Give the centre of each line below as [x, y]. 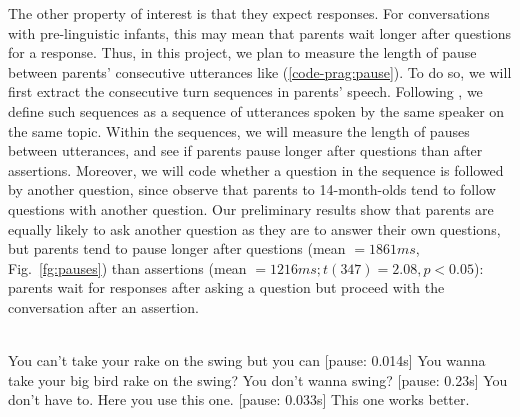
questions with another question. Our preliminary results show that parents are [251, 208]
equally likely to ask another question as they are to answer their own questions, [254, 228]
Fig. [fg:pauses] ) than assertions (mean [127, 267]
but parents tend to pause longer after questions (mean [177, 248]
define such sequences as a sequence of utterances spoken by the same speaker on [256, 110]
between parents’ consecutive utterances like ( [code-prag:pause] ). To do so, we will [260, 71]
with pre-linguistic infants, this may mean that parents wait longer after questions [260, 32]
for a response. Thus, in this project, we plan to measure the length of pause [242, 52]
